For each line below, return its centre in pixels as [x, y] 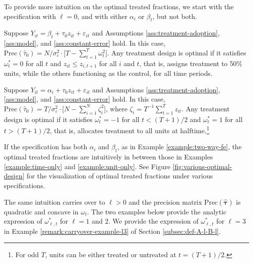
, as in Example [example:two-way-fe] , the [180, 147]
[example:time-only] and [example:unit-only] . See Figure [87, 166]
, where [117, 108]
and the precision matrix [165, 202]
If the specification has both [46, 147]
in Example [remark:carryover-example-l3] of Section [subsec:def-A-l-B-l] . [112, 231]
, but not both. [175, 16]
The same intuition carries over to [54, 202]
